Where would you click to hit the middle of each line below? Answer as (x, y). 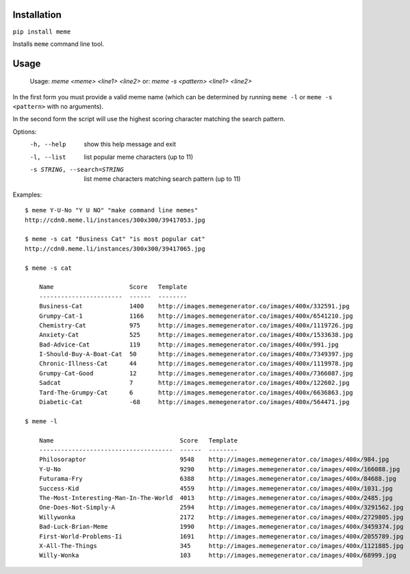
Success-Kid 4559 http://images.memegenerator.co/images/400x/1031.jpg (216, 488)
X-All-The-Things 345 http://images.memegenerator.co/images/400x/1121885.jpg (221, 546)
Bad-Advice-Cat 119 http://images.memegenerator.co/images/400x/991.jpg (189, 345)
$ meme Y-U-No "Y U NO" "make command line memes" (112, 210)
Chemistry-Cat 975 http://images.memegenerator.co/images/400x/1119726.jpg (196, 325)
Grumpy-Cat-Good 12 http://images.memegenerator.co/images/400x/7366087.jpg (196, 373)
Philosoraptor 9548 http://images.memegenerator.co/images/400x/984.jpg (214, 460)
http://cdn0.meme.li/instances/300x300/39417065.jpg (115, 249)
